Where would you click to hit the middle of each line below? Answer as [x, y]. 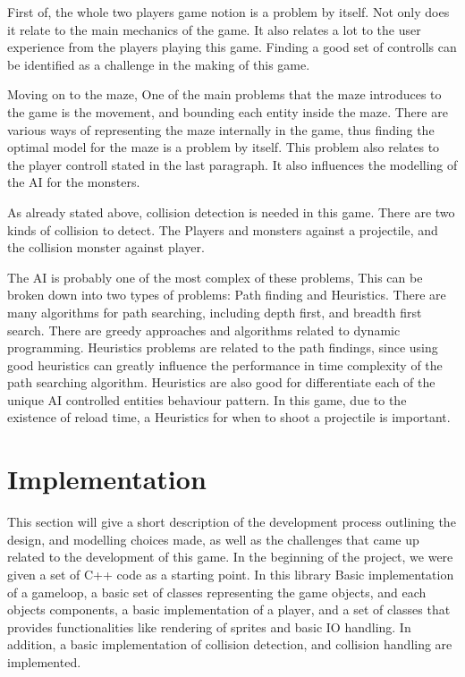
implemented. [44, 661]
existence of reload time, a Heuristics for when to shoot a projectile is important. [229, 417]
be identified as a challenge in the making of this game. [159, 64]
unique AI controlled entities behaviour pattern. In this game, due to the [207, 399]
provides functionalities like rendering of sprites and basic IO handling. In [209, 626]
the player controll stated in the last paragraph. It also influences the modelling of [232, 164]
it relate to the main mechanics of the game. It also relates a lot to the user [214, 29]
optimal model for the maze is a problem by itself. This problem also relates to [224, 147]
